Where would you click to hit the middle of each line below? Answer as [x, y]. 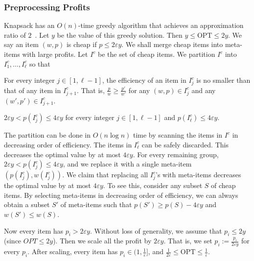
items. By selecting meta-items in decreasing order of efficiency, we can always [121, 195]
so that [40, 63]
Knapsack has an [29, 25]
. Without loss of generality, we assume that [156, 230]
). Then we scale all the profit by [102, 241]
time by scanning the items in [178, 135]
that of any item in [33, 90]
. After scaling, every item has [73, 251]
